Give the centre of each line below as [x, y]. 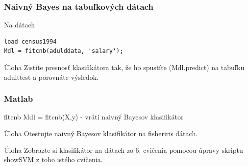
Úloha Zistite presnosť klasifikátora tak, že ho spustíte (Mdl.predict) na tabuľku [124, 67]
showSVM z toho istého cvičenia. [53, 159]
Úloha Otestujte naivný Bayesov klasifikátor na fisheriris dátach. [101, 133]
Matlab [19, 99]
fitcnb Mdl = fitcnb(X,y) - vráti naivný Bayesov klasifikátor [94, 117]
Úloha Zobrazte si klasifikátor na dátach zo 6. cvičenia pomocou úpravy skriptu [124, 150]
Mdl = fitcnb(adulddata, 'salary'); [64, 51]
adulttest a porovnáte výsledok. [51, 77]
